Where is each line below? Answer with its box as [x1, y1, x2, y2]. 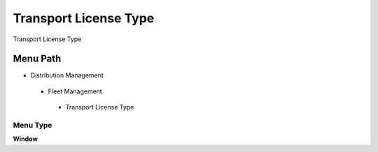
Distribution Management [30, 71, 104, 79]
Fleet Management [48, 87, 103, 96]
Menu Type [13, 121, 52, 130]
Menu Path [13, 53, 62, 65]
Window [13, 135, 38, 143]
